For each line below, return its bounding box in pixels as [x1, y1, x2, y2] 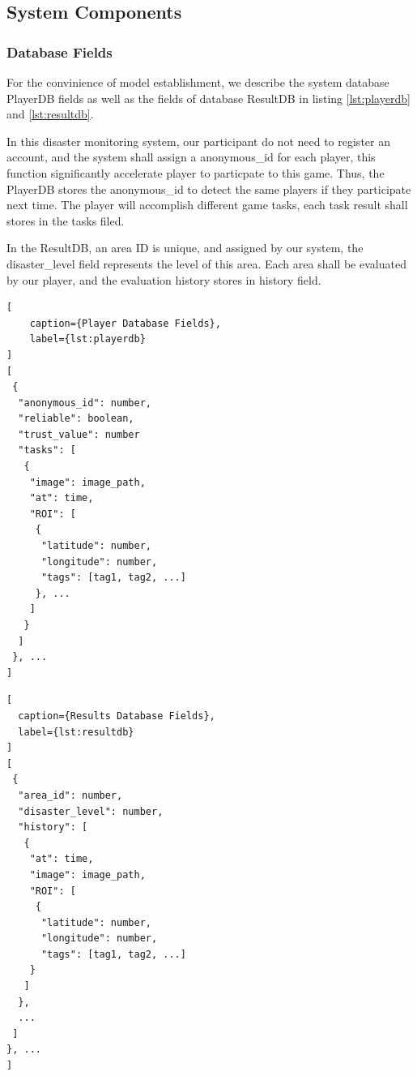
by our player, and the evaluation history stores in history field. [6, 271, 321, 288]
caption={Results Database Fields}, [18, 709, 215, 722]
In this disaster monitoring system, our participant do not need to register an [6, 132, 390, 149]
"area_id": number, [18, 789, 123, 801]
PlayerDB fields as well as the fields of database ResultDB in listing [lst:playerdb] [6, 89, 411, 106]
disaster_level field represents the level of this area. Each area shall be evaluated [6, 255, 406, 272]
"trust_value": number [18, 428, 140, 440]
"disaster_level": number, [18, 805, 164, 817]
